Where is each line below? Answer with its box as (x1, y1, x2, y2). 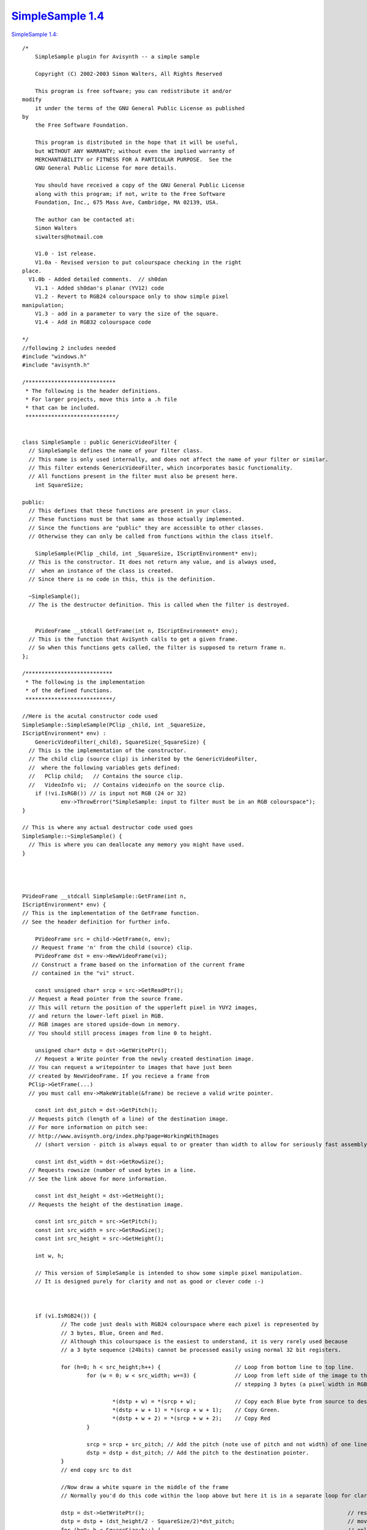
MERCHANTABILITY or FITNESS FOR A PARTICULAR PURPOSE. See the (34, 156, 232, 163)
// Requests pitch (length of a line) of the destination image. (28, 1115, 229, 1122)
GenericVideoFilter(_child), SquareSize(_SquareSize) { (34, 738, 206, 745)
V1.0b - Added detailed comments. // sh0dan (28, 276, 168, 283)
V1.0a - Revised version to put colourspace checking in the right (34, 259, 242, 266)
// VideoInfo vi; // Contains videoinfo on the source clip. (28, 781, 226, 788)
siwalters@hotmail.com (34, 233, 103, 240)
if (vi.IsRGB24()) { (34, 1312, 97, 1319)
